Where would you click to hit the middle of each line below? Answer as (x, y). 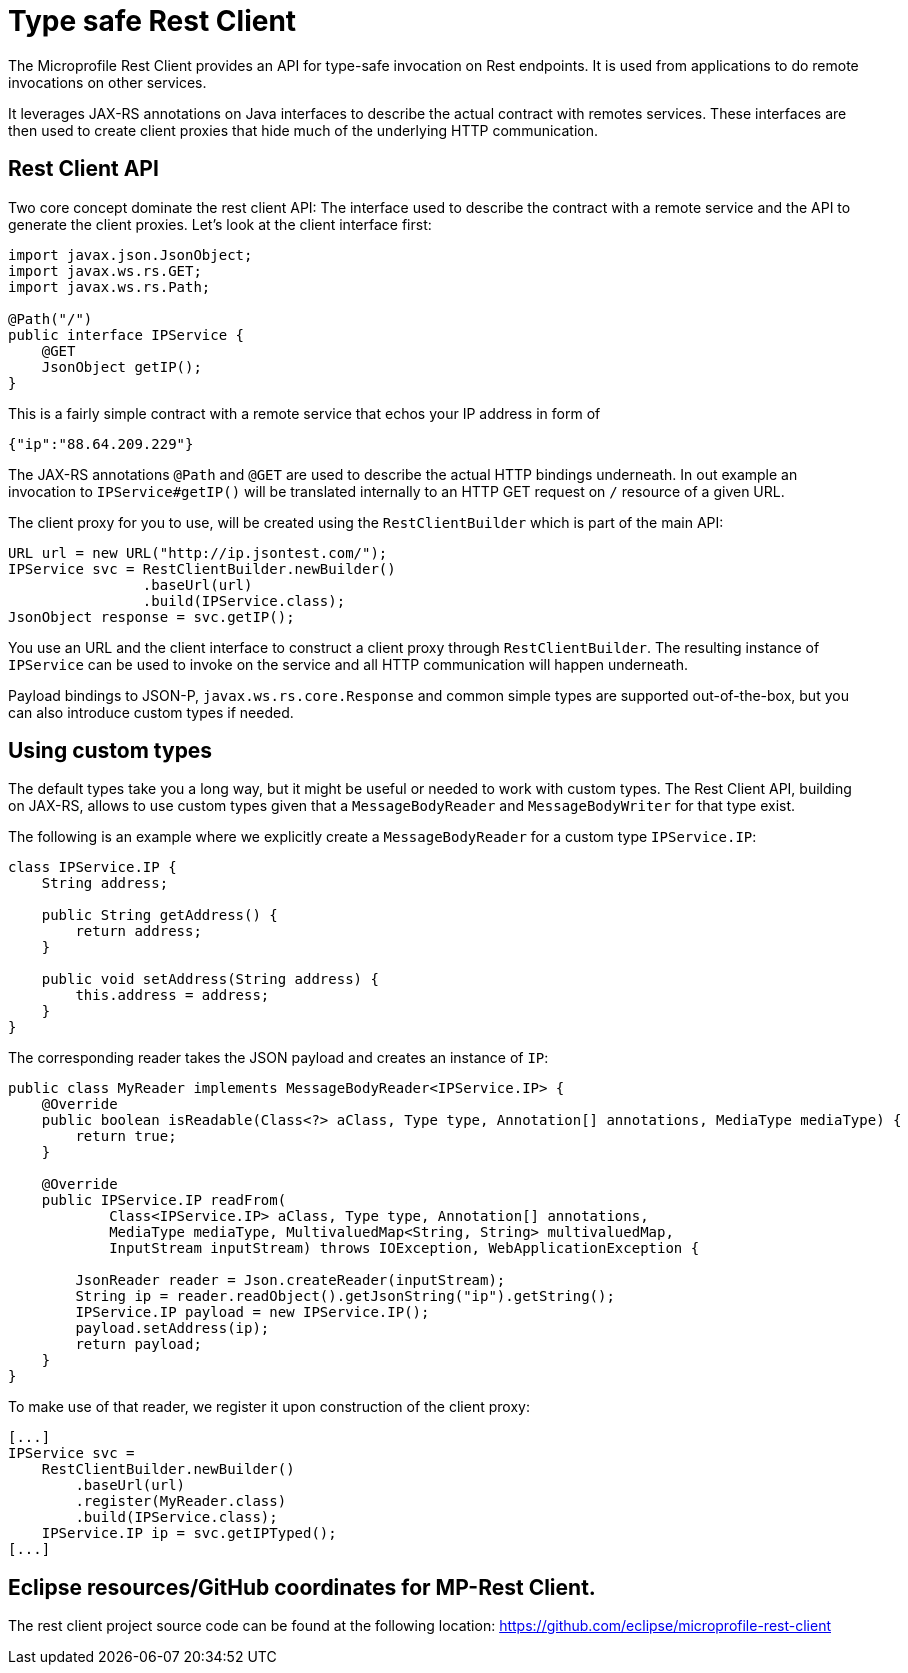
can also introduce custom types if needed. (151, 712)
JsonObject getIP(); (121, 366)
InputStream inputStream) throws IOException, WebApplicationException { (404, 1248)
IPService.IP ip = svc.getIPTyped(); (189, 1533)
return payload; (138, 1344)
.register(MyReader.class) (181, 1501)
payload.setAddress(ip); (172, 1328)
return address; (138, 931)
